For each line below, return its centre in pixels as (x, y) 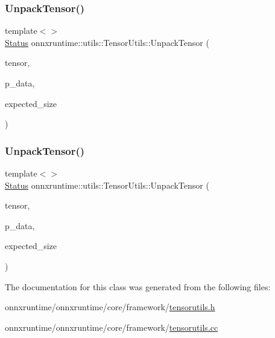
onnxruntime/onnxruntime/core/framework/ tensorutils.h (110, 307)
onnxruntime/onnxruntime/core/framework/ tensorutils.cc (112, 327)
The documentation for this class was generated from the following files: (138, 286)
